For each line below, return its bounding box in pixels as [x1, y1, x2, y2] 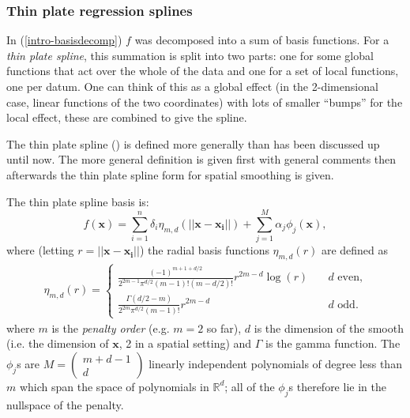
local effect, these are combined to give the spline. [6, 109, 247, 126]
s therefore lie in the [288, 378, 386, 394]
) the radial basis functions [139, 242, 269, 258]
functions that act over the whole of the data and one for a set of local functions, [6, 62, 399, 79]
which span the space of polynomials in [19, 378, 209, 394]
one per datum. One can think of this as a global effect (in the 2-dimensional [6, 78, 378, 94]
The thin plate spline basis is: [6, 193, 149, 209]
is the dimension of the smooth [254, 319, 404, 336]
